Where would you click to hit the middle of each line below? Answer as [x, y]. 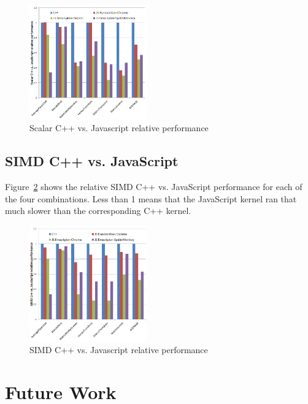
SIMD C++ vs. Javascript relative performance [119, 350]
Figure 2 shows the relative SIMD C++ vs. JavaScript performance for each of [154, 187]
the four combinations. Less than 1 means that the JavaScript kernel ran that [151, 198]
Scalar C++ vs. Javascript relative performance [119, 128]
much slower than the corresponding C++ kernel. [98, 211]
